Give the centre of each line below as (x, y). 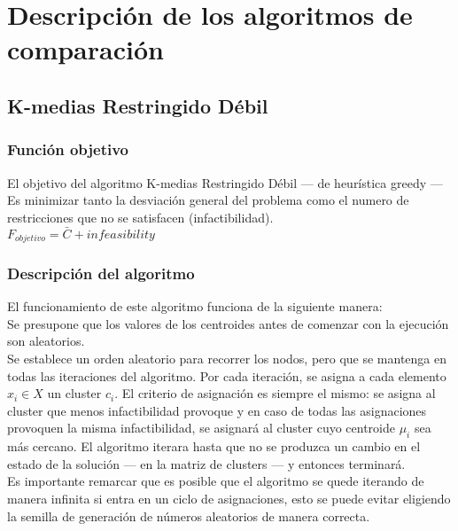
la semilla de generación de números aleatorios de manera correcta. (189, 515)
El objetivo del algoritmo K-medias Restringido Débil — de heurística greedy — (225, 182)
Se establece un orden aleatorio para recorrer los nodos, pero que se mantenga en (227, 359)
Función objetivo (68, 149)
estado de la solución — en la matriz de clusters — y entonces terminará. (206, 463)
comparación (85, 49)
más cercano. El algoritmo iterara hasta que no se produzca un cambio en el (214, 446)
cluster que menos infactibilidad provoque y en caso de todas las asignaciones (217, 410)
